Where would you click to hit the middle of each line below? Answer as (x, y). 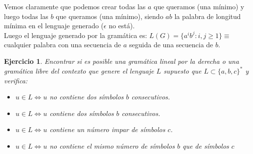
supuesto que (183, 71)
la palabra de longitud (207, 16)
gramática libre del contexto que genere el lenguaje (79, 71)
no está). (122, 26)
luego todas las (26, 16)
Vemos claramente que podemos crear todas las (75, 6)
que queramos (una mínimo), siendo (110, 16)
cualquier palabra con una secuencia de (63, 45)
